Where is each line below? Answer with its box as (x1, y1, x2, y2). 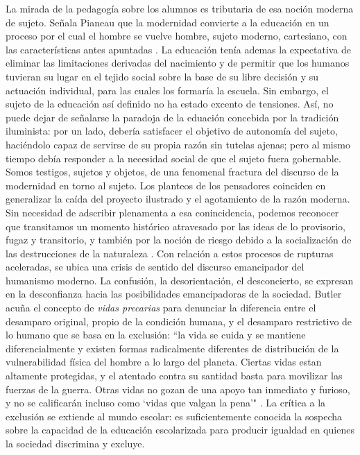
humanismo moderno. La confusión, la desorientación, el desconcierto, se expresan (6, 273, 354, 287)
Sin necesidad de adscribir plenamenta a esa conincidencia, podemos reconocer (6, 205, 339, 219)
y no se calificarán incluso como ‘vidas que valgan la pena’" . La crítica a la (6, 395, 326, 410)
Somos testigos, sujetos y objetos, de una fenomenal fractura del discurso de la (6, 164, 339, 179)
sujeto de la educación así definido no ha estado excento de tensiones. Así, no (6, 96, 334, 111)
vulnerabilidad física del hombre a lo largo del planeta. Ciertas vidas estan (6, 354, 322, 369)
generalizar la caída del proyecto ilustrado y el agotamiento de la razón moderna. (6, 191, 350, 206)
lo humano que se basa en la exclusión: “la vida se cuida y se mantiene (6, 327, 306, 342)
